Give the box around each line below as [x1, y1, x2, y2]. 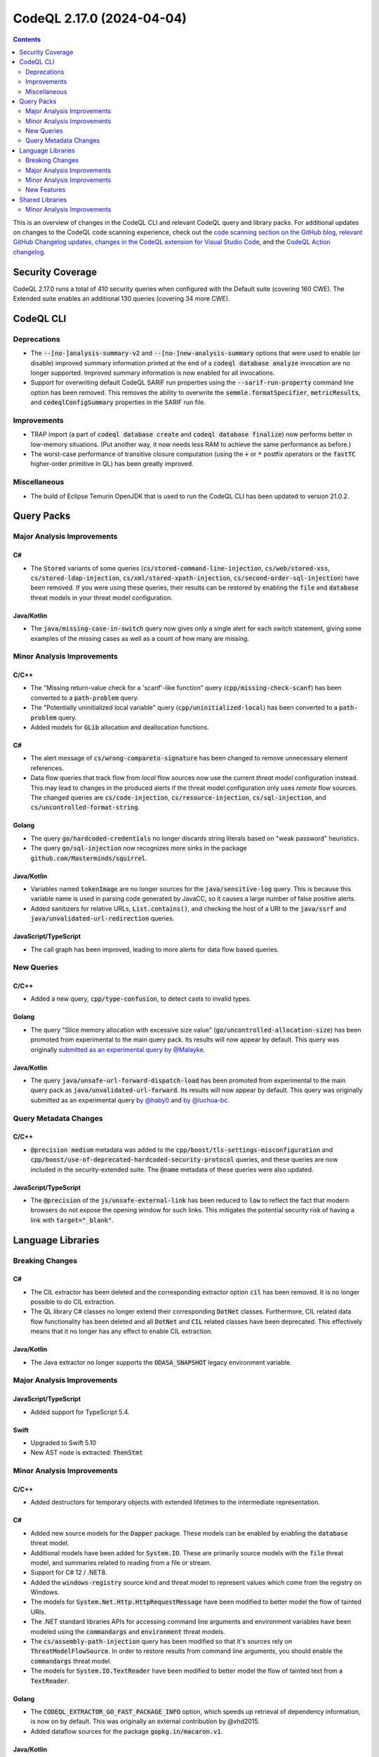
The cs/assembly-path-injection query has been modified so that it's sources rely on [30, 1638, 293, 1646]
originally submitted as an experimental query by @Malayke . [30, 1045, 206, 1053]
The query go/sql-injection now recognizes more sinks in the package [30, 844, 247, 852]
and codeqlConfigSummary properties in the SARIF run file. [30, 398, 206, 407]
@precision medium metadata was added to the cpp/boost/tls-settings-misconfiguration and [30, 1146, 333, 1154]
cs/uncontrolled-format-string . [30, 803, 140, 812]
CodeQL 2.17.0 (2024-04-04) [13, 11, 187, 26]
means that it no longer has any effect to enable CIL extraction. [30, 1327, 213, 1335]
